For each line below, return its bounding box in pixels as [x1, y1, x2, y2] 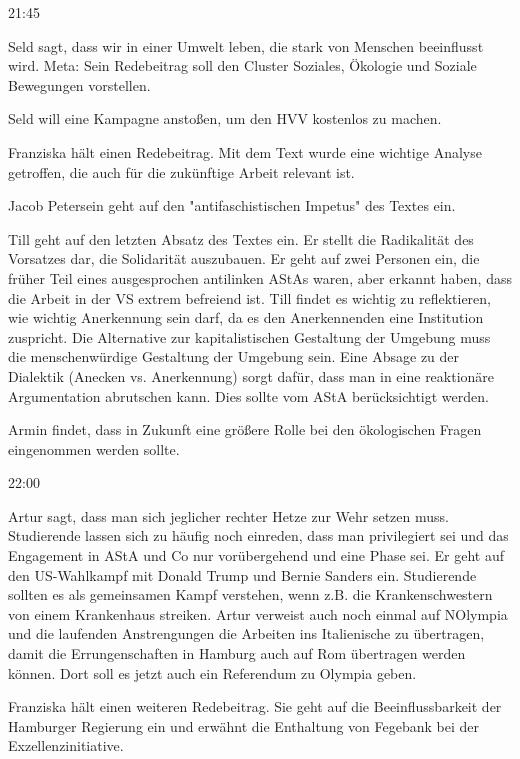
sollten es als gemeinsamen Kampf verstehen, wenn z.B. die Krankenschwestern [8, 584, 493, 605]
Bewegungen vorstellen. [8, 74, 151, 95]
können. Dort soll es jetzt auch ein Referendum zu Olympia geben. [8, 662, 417, 683]
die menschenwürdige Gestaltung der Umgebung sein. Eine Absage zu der [8, 346, 460, 367]
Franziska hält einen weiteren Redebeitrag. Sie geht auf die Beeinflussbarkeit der [8, 696, 502, 717]
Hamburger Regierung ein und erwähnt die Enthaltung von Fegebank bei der [8, 715, 480, 736]
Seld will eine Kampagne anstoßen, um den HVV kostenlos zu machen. [8, 108, 442, 129]
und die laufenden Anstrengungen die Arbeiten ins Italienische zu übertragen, [8, 623, 485, 644]
